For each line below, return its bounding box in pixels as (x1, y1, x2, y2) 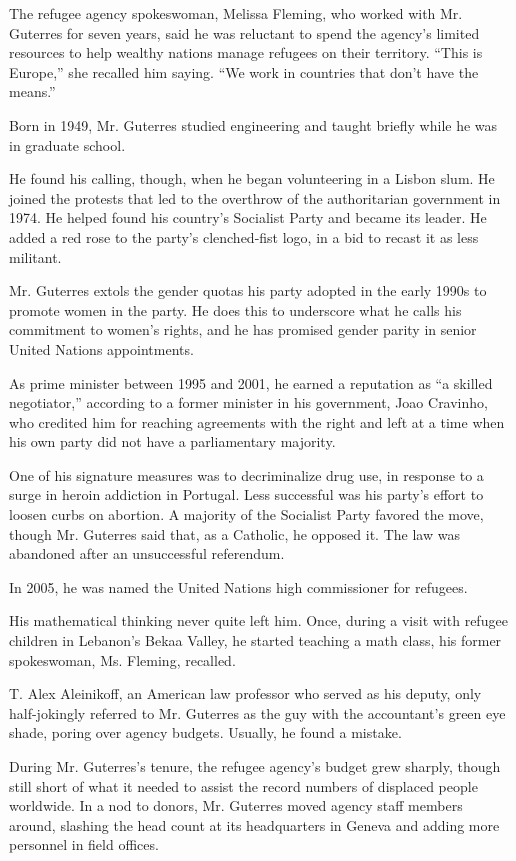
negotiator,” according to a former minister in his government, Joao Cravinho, (9, 392, 488, 413)
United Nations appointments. (9, 338, 194, 359)
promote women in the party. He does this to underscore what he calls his (9, 299, 462, 320)
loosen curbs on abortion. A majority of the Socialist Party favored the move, (9, 504, 484, 525)
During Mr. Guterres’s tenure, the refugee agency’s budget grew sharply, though (9, 756, 501, 776)
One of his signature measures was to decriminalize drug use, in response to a (9, 464, 484, 485)
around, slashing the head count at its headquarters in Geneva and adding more (9, 814, 500, 835)
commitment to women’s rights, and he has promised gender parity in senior (9, 319, 477, 340)
